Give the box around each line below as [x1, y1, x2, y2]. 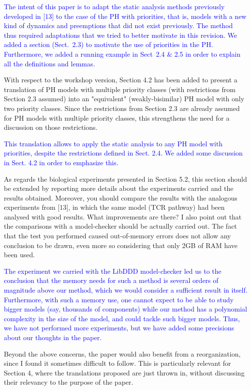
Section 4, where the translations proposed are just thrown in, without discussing [4, 367, 245, 377]
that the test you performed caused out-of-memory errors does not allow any [4, 231, 231, 241]
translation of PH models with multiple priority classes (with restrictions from [4, 84, 236, 94]
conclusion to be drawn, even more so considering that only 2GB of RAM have [4, 240, 238, 250]
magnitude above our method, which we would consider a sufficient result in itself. [4, 285, 248, 295]
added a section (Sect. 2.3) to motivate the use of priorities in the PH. [4, 39, 213, 49]
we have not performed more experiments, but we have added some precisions [4, 323, 235, 333]
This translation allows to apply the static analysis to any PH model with [4, 138, 223, 148]
